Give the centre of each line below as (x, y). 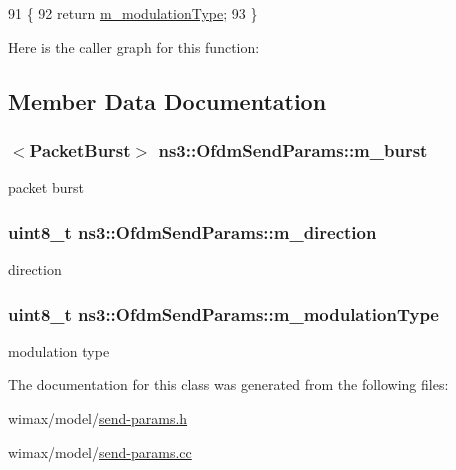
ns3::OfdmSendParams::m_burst (293, 149)
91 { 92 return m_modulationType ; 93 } (133, 13)
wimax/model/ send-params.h (98, 418)
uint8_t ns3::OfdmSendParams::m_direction (192, 231)
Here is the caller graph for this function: (134, 46)
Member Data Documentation (167, 100)
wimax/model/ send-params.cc (100, 451)
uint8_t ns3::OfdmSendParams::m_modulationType (223, 313)
